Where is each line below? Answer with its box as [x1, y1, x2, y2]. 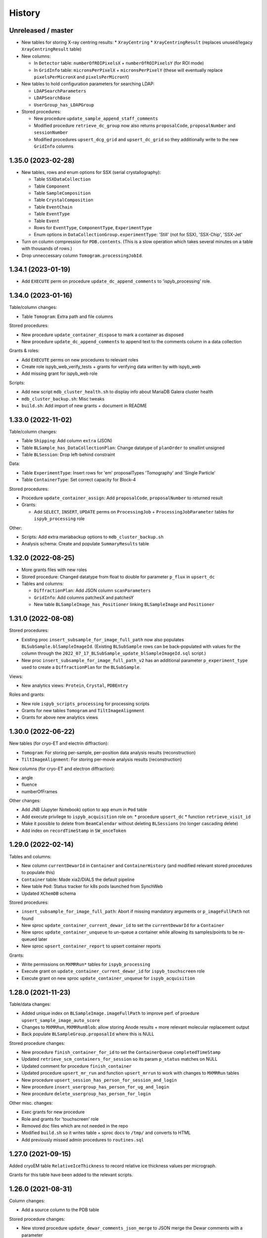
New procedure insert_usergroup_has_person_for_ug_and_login [21, 1084, 169, 1090]
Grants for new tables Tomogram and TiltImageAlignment [21, 708, 145, 714]
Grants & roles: [9, 348, 40, 354]
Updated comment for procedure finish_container [21, 1063, 132, 1069]
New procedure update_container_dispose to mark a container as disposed [21, 332, 184, 338]
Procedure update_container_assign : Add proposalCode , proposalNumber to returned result [21, 495, 223, 501]
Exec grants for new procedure [21, 1109, 85, 1115]
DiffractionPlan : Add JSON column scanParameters [34, 587, 151, 594]
